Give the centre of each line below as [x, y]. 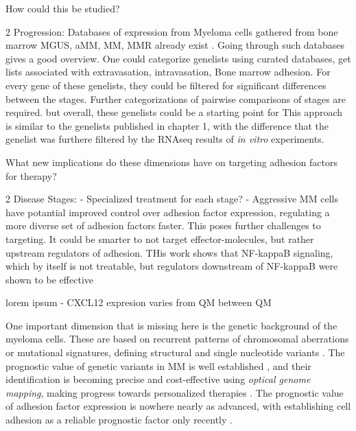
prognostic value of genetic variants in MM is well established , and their [158, 365]
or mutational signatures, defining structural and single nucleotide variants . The [175, 352]
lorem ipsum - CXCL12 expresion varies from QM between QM [139, 302]
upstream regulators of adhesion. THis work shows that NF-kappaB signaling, [169, 252]
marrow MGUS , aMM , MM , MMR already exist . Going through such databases [175, 45]
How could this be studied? [63, 8]
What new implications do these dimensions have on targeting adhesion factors [171, 162]
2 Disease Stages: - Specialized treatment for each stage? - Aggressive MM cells [172, 199]
